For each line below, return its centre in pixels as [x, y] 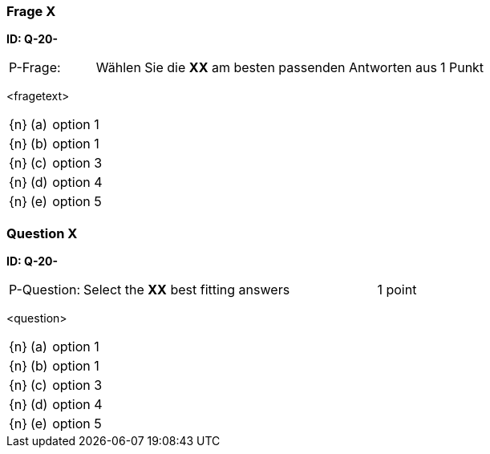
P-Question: [45, 290]
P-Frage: [35, 68]
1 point [397, 290]
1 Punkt [462, 68]
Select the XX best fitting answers [187, 290]
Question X [42, 233]
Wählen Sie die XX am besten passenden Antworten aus [266, 68]
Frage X [31, 11]
